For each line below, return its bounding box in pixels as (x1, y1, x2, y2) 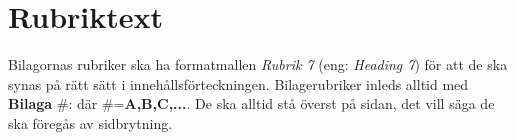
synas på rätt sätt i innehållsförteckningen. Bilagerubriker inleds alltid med (8, 73, 469, 94)
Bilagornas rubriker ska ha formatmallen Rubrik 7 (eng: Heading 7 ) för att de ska (8, 54, 508, 75)
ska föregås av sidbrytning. (8, 112, 173, 133)
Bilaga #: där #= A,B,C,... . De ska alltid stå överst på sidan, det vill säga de (8, 93, 495, 114)
